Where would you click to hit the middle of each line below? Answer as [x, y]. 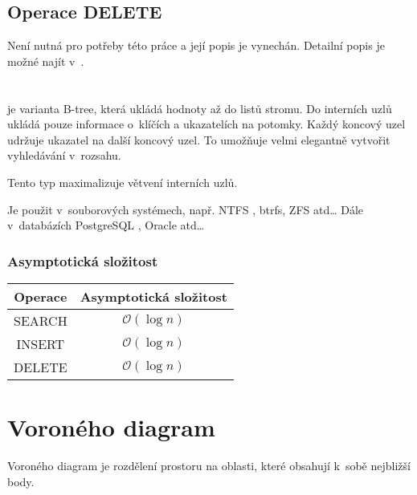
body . [21, 481]
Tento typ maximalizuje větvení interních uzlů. [123, 182]
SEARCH [41, 320]
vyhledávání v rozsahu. [64, 155]
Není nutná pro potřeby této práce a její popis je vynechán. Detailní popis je [196, 45]
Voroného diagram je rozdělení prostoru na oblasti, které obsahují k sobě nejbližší [209, 466]
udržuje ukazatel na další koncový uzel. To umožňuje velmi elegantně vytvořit [199, 139]
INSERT [41, 343]
